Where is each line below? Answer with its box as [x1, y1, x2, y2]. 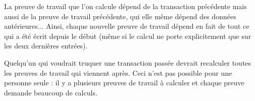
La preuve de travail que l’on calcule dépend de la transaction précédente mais [4, 1, 247, 11]
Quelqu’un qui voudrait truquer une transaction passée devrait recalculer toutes [4, 57, 251, 68]
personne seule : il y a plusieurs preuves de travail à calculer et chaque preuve [4, 77, 244, 88]
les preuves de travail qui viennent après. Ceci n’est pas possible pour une [4, 67, 232, 78]
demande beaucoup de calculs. [4, 87, 97, 97]
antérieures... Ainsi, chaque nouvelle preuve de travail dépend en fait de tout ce [4, 21, 249, 31]
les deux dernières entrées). [4, 40, 88, 51]
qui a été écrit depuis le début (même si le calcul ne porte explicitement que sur [4, 30, 251, 41]
